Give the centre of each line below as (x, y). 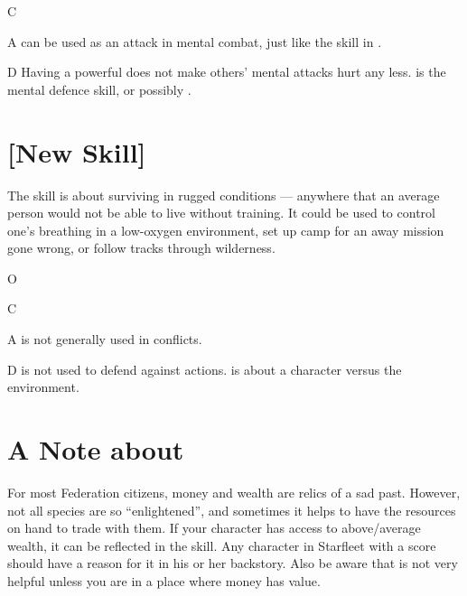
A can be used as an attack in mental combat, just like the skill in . (195, 41)
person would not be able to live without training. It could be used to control (221, 213)
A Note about (96, 449)
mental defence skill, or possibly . (99, 89)
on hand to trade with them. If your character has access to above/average (214, 528)
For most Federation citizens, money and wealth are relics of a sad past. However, (234, 492)
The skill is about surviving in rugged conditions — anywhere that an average (224, 195)
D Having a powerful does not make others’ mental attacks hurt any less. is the (227, 72)
